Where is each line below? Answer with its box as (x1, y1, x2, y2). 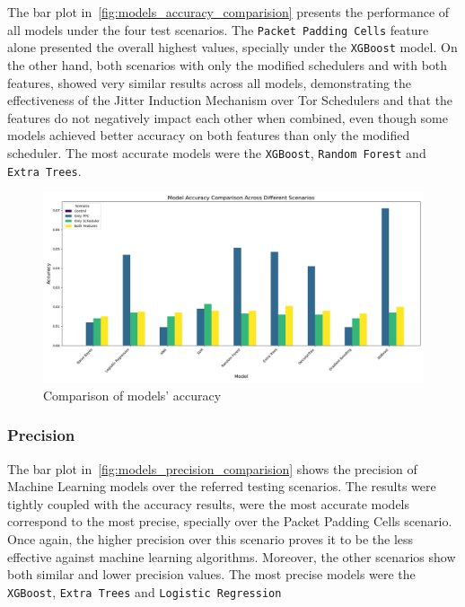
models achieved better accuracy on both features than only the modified (7, 126, 410, 145)
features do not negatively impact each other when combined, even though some (7, 108, 448, 127)
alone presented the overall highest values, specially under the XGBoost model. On (7, 38, 458, 57)
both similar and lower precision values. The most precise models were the (7, 565, 416, 584)
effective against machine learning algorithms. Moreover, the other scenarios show (7, 547, 456, 566)
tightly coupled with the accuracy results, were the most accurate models (7, 494, 410, 513)
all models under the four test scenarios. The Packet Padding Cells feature (7, 20, 429, 39)
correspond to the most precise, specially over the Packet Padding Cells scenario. (7, 512, 452, 531)
